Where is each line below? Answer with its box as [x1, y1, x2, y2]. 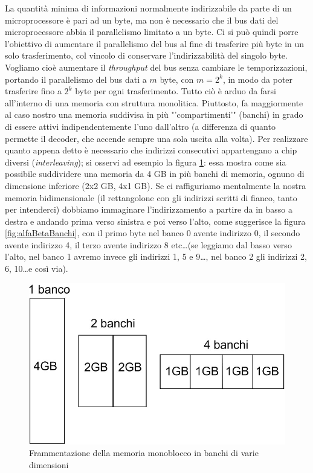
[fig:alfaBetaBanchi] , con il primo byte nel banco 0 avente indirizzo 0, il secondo [5, 227, 300, 239]
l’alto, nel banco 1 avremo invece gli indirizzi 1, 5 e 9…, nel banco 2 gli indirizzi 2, [5, 250, 307, 263]
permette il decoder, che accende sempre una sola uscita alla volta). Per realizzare [5, 132, 308, 144]
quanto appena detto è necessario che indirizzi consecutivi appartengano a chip [5, 144, 297, 156]
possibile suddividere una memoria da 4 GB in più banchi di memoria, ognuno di [5, 167, 305, 180]
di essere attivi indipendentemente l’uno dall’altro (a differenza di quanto [5, 120, 276, 132]
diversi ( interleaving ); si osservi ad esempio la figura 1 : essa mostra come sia [5, 155, 286, 168]
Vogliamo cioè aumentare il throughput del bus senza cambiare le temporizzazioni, [5, 60, 308, 73]
